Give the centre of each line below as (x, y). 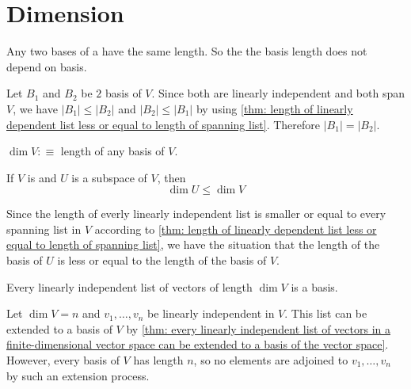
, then (171, 177)
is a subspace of (109, 177)
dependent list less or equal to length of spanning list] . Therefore (164, 124)
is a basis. (314, 286)
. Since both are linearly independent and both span (278, 93)
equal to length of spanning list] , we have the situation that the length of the (193, 244)
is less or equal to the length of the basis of (162, 260)
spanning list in (44, 229)
